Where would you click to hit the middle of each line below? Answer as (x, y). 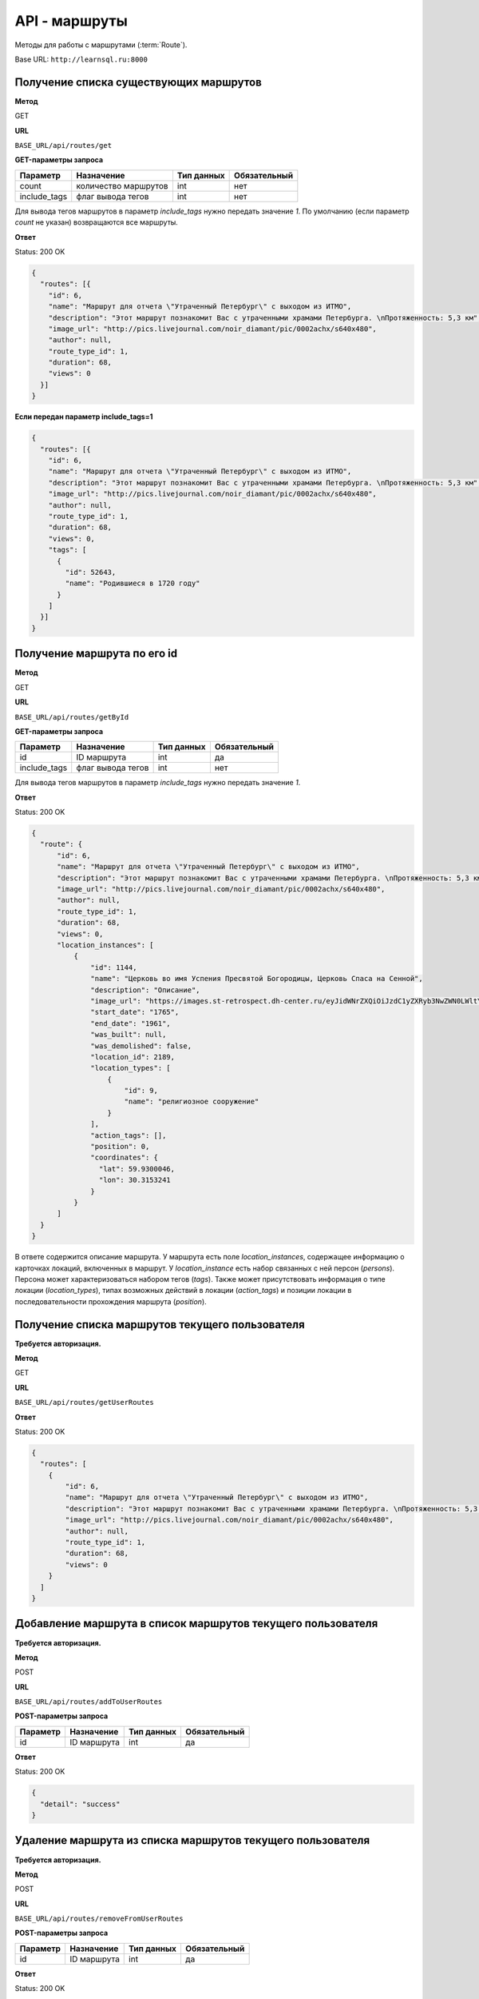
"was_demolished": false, (141, 1046)
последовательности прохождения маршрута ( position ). (111, 1301)
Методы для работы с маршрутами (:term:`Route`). (101, 45)
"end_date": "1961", (131, 1023)
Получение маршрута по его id (96, 654)
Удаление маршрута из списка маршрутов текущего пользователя (192, 1840)
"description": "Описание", (145, 990)
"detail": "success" (80, 1804)
